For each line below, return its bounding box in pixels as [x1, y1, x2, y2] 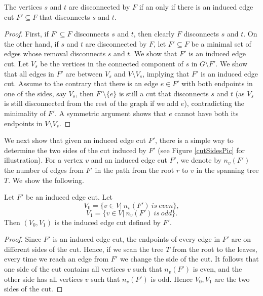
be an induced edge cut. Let [26, 192, 113, 202]
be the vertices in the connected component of [40, 58, 183, 68]
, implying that [142, 68, 190, 79]
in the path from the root [95, 164, 174, 175]
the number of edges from [4, 164, 84, 175]
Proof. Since [4, 234, 42, 244]
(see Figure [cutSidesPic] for [158, 144, 245, 155]
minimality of [4, 107, 46, 118]
